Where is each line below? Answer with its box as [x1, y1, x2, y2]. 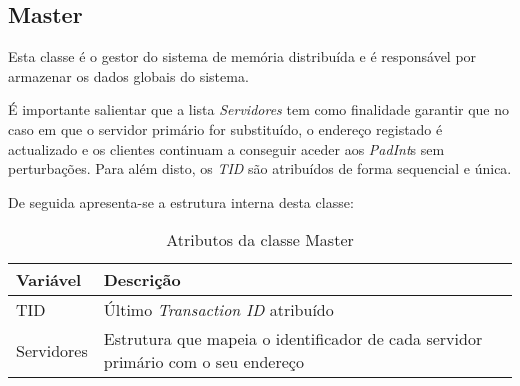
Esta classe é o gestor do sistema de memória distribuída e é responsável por [8, 46, 477, 67]
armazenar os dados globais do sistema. [8, 65, 249, 86]
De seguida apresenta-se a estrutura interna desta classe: [8, 191, 354, 212]
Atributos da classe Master [166, 228, 354, 252]
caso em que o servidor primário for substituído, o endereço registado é [8, 118, 443, 139]
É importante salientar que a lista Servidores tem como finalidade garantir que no [8, 99, 510, 120]
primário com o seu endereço [103, 350, 304, 374]
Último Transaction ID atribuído [103, 298, 334, 322]
